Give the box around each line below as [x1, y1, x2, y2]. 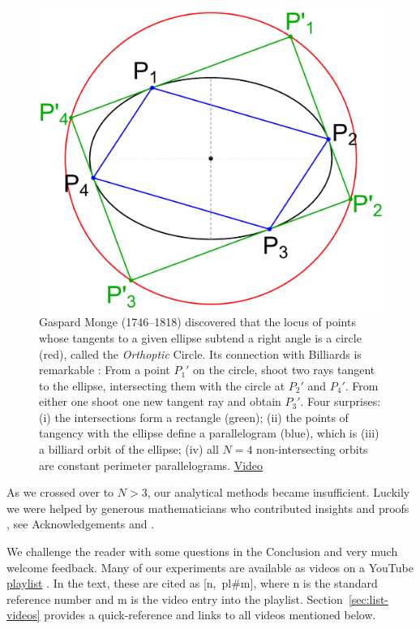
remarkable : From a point [39, 361, 170, 378]
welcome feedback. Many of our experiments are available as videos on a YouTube [6, 558, 414, 575]
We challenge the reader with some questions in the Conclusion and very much [6, 543, 398, 560]
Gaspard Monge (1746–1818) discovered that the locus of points [39, 313, 356, 330]
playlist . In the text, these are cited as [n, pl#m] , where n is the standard [6, 575, 378, 592]
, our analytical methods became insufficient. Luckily [147, 484, 410, 501]
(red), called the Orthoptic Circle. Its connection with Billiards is [39, 345, 362, 362]
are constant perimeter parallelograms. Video [39, 456, 264, 473]
